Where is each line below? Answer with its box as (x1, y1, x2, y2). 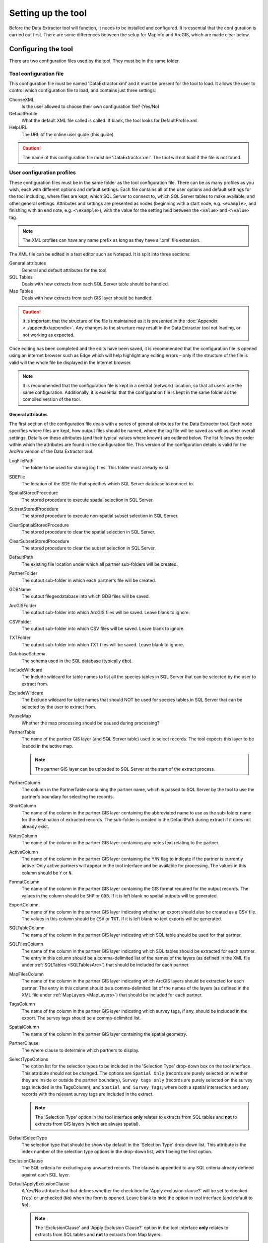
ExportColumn (9, 902, 39, 908)
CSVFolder (9, 619, 32, 624)
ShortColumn (9, 803, 37, 809)
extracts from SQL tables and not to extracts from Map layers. (35, 1232, 162, 1238)
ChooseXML (9, 96, 35, 102)
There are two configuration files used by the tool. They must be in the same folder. (9, 58, 180, 64)
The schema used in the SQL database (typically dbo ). (21, 658, 133, 664)
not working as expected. (22, 332, 74, 338)
